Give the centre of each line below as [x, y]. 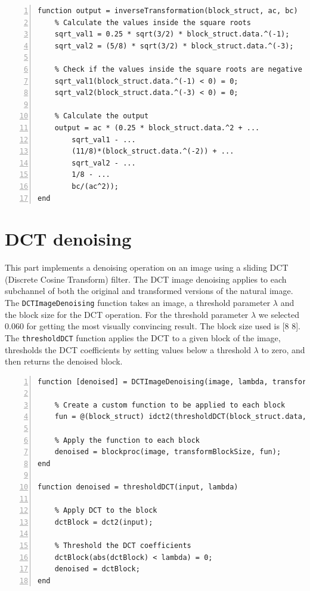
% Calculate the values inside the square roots [153, 22]
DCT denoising [68, 239]
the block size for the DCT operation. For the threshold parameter [127, 314]
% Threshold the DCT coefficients [123, 546]
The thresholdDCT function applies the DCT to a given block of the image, [143, 337]
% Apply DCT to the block [106, 511]
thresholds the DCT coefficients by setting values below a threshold [128, 349]
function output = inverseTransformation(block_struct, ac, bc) [168, 11]
